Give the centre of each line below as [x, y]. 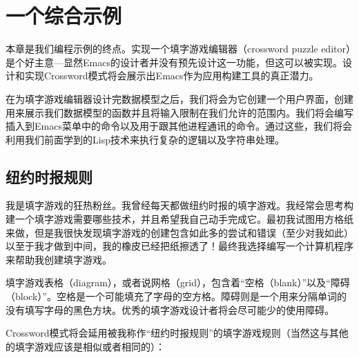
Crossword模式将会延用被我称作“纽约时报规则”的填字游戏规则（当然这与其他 [177, 333]
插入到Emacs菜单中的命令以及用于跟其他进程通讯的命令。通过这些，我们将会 [179, 126]
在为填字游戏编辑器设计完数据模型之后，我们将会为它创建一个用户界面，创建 [179, 98]
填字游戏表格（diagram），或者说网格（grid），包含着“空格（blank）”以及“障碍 [178, 282]
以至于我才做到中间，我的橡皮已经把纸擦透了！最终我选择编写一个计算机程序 [179, 246]
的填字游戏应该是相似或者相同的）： [85, 346]
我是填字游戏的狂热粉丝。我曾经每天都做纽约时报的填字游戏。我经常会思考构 [179, 205]
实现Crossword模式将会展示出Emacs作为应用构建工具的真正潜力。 [172, 76]
